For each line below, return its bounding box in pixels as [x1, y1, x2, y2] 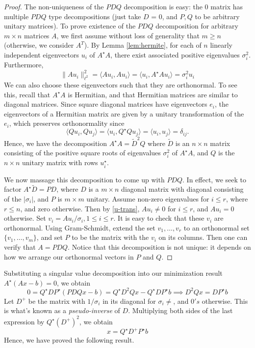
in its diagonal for [102, 295, 156, 306]
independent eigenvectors [4, 49, 79, 59]
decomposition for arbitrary [155, 21, 238, 31]
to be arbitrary [195, 11, 240, 21]
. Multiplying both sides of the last [128, 305, 233, 316]
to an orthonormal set [183, 222, 250, 232]
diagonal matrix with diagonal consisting [121, 184, 244, 194]
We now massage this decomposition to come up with [4, 174, 165, 184]
